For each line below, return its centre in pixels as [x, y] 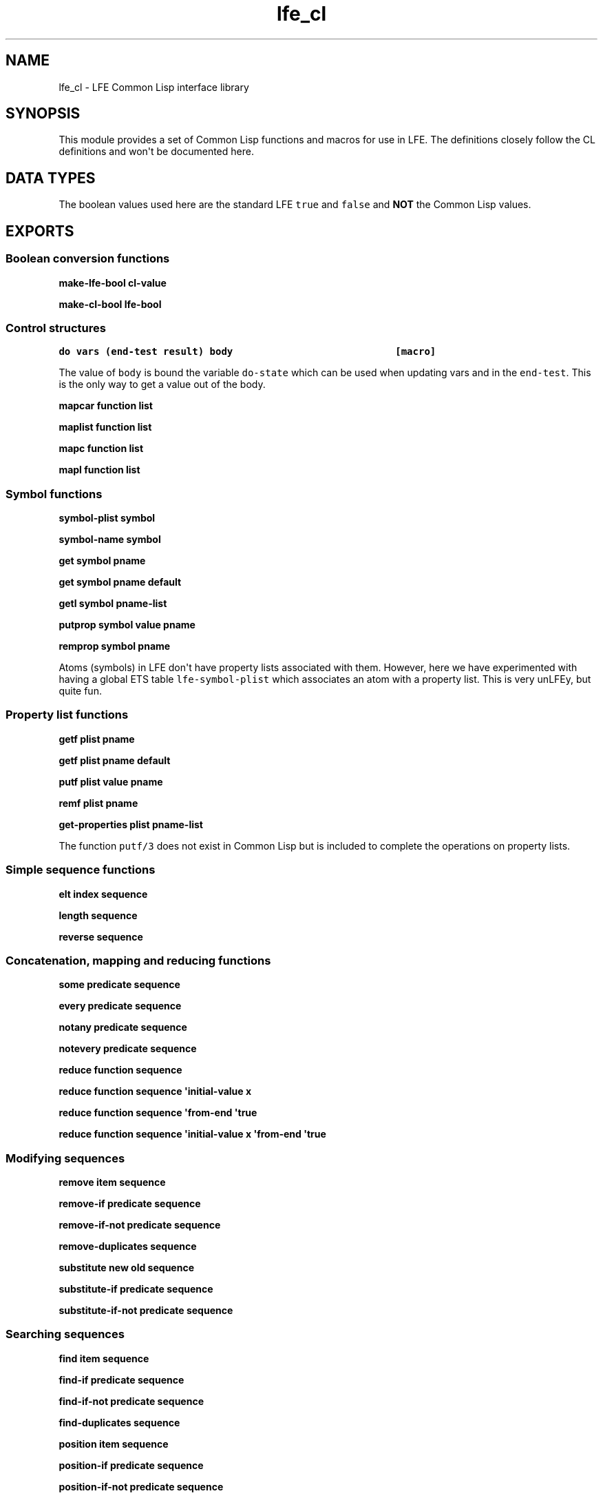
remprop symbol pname [115, 646]
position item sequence [114, 1444]
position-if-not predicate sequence [141, 1486]
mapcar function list [106, 406]
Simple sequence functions [81, 870]
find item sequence [104, 1358]
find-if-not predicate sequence [131, 1401]
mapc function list [101, 449]
